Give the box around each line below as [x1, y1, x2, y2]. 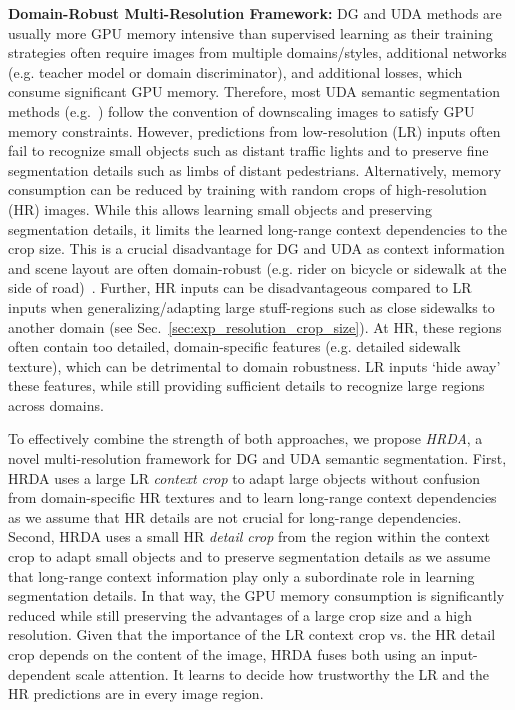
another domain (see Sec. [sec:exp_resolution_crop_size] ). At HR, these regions [8, 316, 502, 337]
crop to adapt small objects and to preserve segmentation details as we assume [8, 546, 491, 567]
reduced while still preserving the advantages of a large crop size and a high [8, 604, 473, 625]
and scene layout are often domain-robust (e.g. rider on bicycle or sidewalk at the [8, 257, 507, 278]
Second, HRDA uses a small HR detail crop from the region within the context [8, 526, 490, 547]
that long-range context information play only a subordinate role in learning [8, 565, 475, 586]
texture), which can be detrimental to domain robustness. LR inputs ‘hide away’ [8, 355, 501, 376]
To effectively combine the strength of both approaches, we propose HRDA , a [8, 428, 483, 449]
